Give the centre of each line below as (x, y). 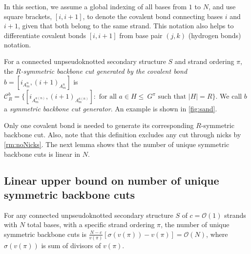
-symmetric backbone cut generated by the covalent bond (104, 71)
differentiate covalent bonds (45, 35)
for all (108, 97)
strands (235, 215)
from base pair (141, 35)
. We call (229, 96)
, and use (222, 6)
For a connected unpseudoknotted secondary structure (85, 61)
